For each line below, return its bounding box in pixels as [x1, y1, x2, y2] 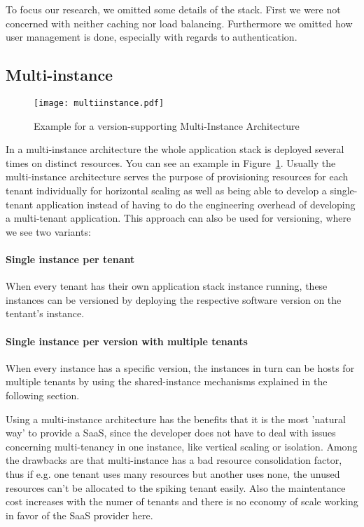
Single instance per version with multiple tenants [6, 333, 248, 348]
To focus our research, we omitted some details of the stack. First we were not [6, 2, 341, 16]
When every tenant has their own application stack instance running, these [6, 279, 328, 293]
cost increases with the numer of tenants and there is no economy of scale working [6, 494, 358, 509]
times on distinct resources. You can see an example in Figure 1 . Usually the [6, 155, 336, 170]
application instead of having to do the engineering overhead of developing [36, 196, 356, 211]
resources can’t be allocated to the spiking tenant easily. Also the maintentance [6, 480, 346, 495]
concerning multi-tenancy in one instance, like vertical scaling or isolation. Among [6, 439, 358, 453]
